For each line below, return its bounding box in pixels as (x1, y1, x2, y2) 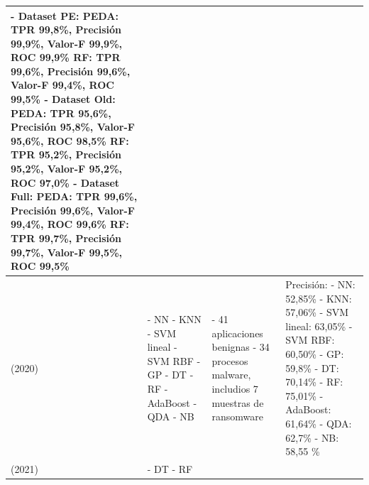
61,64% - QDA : (285, 415, 352, 430)
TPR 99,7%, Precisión (11, 231, 121, 245)
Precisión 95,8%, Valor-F (11, 119, 135, 134)
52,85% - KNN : (285, 290, 352, 305)
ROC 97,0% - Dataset (11, 175, 120, 190)
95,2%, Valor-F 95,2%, (11, 161, 123, 176)
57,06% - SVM (285, 305, 348, 320)
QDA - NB (147, 409, 194, 424)
